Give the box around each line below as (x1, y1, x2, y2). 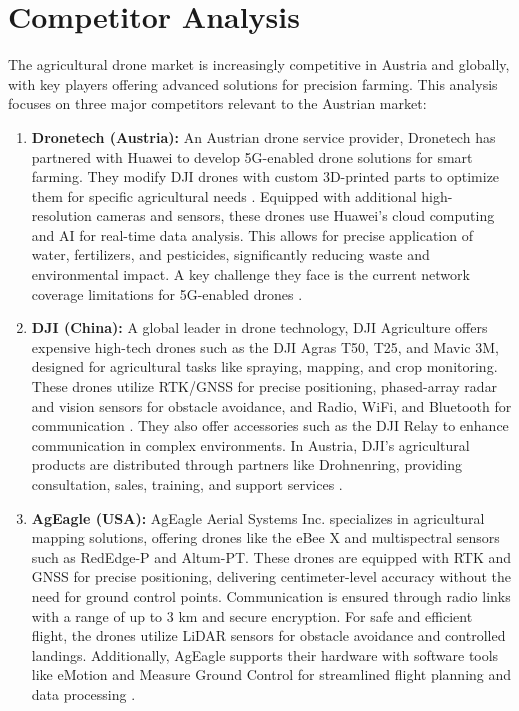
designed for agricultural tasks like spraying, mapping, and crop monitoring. (31, 356, 498, 377)
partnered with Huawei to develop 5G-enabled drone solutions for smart (31, 146, 473, 167)
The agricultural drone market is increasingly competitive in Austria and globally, (8, 54, 510, 75)
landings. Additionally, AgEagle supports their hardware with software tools (31, 644, 499, 665)
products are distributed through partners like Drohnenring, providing (31, 454, 463, 475)
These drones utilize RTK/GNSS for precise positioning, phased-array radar (31, 376, 498, 397)
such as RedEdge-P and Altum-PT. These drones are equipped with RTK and (31, 546, 512, 567)
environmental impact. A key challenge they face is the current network (31, 264, 470, 285)
